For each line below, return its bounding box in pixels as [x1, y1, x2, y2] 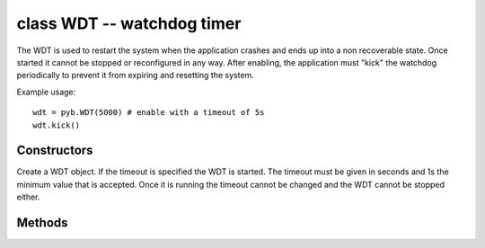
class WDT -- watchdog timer [16, 13, 242, 33]
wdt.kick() [32, 120, 81, 130]
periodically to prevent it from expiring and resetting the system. [16, 70, 255, 81]
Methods [16, 216, 68, 230]
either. [16, 191, 40, 202]
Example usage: [16, 86, 76, 97]
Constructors [16, 143, 93, 158]
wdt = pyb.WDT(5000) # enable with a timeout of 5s [32, 108, 265, 118]
